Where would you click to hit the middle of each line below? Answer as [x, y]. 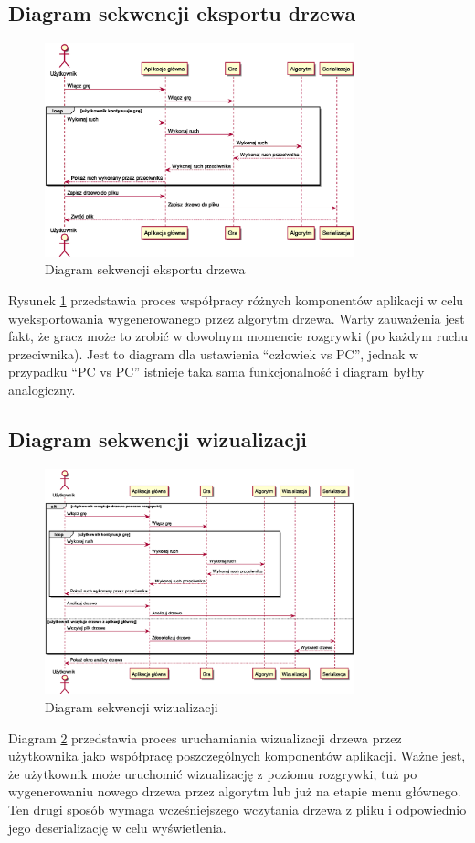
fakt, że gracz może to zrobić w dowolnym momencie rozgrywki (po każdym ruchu [238, 336]
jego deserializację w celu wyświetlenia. [117, 827]
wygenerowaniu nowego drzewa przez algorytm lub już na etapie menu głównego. [235, 791]
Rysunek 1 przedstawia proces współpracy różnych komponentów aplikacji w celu [236, 299]
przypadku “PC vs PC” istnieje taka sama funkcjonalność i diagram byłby [216, 372]
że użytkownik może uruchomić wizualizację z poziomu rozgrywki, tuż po [213, 773]
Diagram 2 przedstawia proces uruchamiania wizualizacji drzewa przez [205, 737]
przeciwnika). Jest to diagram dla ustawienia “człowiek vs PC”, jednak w [214, 353]
